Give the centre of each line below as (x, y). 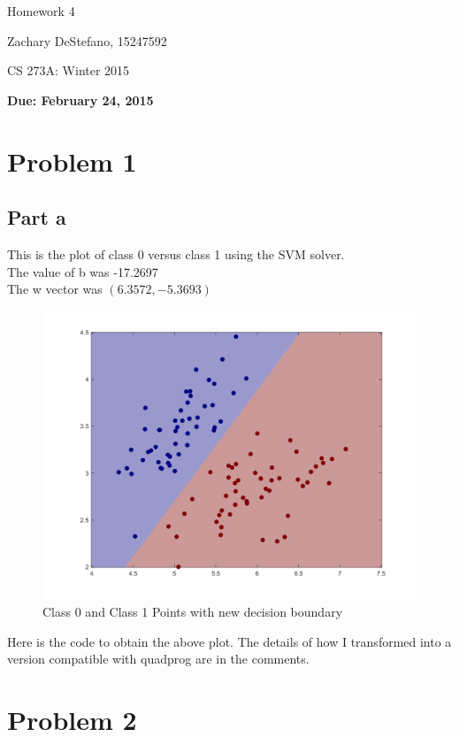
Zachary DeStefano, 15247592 (87, 40)
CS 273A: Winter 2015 (69, 70)
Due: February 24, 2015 (80, 100)
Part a (37, 217)
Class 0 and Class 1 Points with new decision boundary (193, 612)
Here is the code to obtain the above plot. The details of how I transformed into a (229, 641)
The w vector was (55, 289)
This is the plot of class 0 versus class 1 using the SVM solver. (176, 253)
